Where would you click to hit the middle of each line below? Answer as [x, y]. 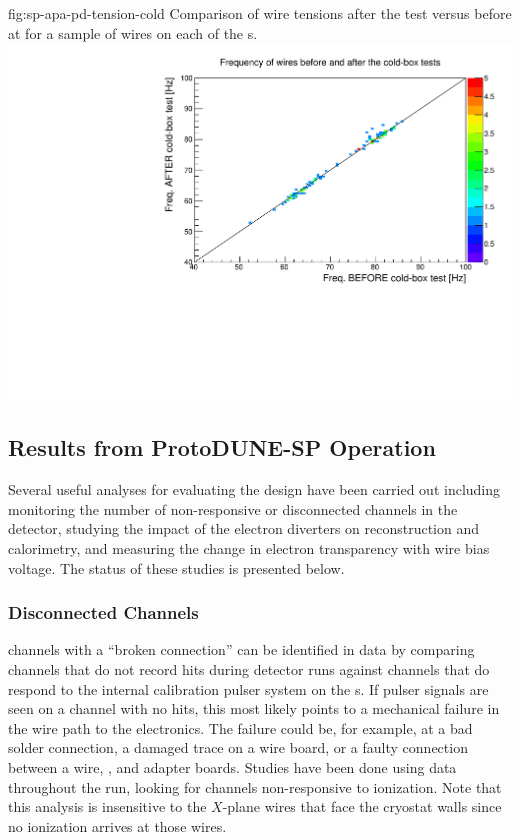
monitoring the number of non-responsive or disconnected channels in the [233, 508]
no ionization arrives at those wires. [117, 825]
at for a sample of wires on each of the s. [133, 32]
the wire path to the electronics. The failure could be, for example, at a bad [240, 727]
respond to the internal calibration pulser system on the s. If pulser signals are [248, 688]
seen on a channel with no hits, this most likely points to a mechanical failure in [254, 708]
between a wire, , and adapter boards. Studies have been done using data [232, 766]
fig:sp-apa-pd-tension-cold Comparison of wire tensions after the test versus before [260, 13]
